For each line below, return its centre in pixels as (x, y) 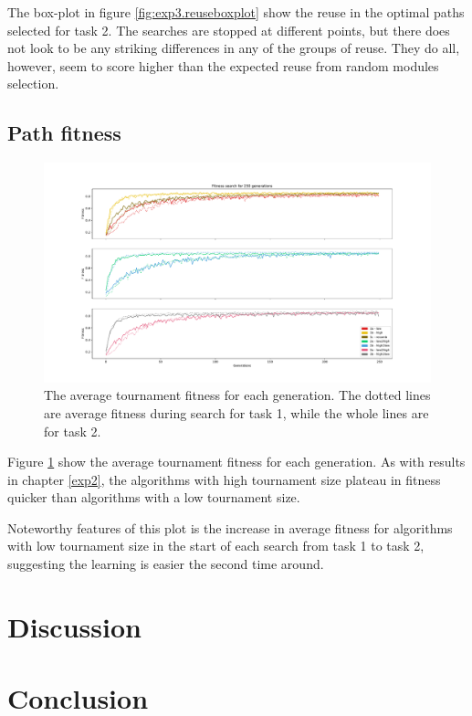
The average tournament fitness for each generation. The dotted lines (237, 395)
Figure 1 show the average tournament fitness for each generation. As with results (236, 462)
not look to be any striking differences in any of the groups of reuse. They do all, (234, 48)
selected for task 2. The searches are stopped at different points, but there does (229, 30)
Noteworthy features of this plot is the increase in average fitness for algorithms (230, 527)
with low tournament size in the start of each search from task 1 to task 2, (216, 546)
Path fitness (64, 133)
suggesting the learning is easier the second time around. (166, 564)
